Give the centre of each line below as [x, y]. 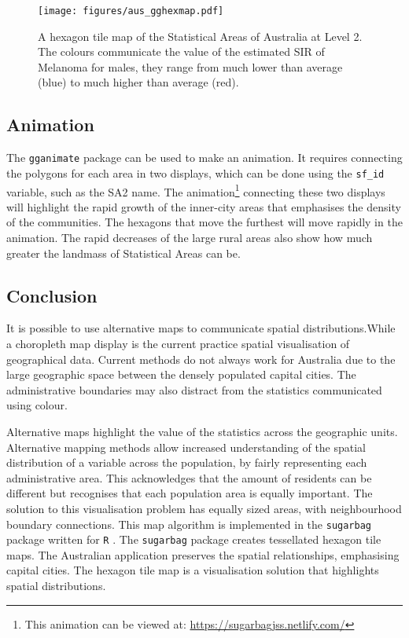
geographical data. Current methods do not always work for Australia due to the [201, 359]
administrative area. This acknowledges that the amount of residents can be [189, 477]
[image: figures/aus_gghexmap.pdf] [131, 11]
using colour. [37, 405]
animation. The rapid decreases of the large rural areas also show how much [190, 237]
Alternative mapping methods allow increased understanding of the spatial [186, 447]
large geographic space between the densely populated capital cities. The [181, 374]
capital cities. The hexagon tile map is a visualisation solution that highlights [193, 570]
